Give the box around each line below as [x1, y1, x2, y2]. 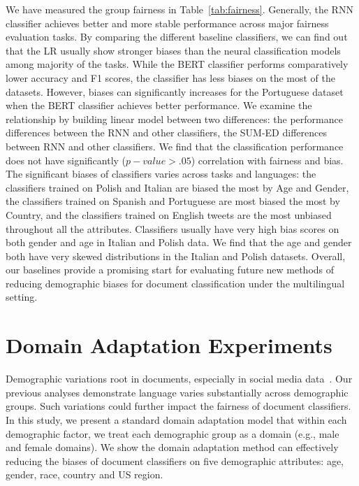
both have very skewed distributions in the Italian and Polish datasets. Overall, [6, 248, 346, 263]
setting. [6, 290, 38, 304]
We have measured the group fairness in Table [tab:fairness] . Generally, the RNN [6, 2, 353, 16]
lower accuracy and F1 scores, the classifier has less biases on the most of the [6, 70, 335, 85]
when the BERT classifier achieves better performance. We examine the [6, 98, 312, 113]
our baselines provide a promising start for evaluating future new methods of [6, 262, 335, 277]
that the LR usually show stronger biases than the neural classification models [6, 43, 341, 57]
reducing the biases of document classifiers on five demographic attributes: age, [6, 453, 344, 468]
